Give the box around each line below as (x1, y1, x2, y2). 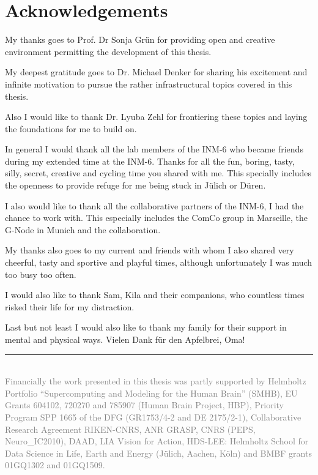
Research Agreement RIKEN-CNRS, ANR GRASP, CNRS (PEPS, (5, 422, 256, 435)
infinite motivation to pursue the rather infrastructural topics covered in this (5, 77, 292, 90)
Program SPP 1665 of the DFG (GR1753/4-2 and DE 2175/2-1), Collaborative (5, 410, 301, 423)
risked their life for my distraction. (5, 300, 135, 313)
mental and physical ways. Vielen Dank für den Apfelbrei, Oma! (5, 333, 245, 345)
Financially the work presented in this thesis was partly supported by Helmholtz (5, 375, 306, 387)
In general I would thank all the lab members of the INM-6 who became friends (5, 143, 303, 155)
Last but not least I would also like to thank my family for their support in (5, 321, 287, 334)
